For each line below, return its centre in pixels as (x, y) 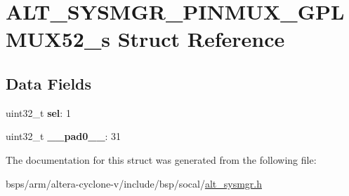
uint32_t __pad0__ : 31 (64, 136)
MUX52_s (58, 39)
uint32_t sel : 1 (38, 112)
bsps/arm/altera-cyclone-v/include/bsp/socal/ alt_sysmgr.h (134, 183)
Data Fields (49, 83)
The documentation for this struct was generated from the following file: (161, 159)
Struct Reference (201, 39)
